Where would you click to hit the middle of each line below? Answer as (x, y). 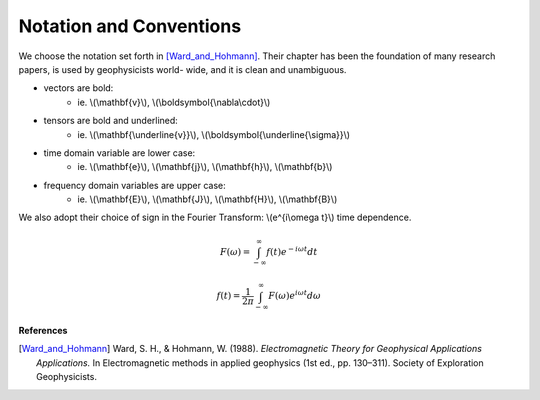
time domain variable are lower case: (119, 152)
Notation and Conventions (130, 26)
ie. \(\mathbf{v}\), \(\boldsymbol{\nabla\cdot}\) (174, 102)
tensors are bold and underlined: (111, 121)
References (43, 331)
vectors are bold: (78, 88)
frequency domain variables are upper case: (135, 185)
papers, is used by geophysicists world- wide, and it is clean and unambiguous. (182, 69)
